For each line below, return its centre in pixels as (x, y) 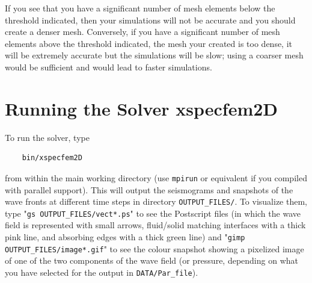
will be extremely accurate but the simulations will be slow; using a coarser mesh (154, 55)
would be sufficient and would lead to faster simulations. (109, 67)
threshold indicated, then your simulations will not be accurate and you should (150, 20)
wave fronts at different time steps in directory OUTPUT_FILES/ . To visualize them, (156, 201)
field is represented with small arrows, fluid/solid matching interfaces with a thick (155, 225)
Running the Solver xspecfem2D (142, 108)
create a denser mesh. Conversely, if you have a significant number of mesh (142, 32)
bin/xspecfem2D (52, 158)
